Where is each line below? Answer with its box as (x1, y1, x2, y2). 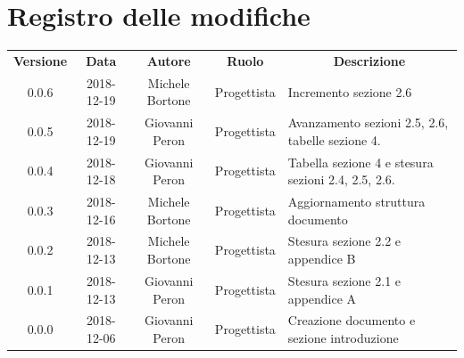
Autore (146, 51, 191, 69)
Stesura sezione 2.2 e (287, 232, 402, 250)
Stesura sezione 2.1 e (287, 271, 402, 289)
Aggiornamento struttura (287, 192, 426, 211)
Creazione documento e (287, 311, 416, 330)
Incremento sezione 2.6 (287, 82, 412, 101)
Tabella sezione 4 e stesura (287, 152, 434, 171)
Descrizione (333, 51, 406, 69)
